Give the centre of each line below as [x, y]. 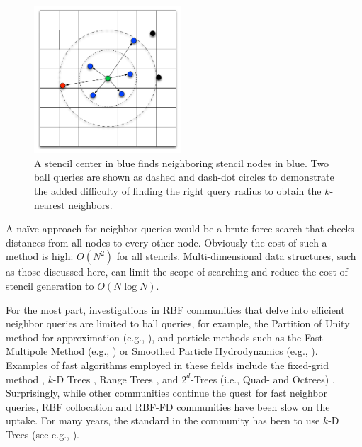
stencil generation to [50, 285]
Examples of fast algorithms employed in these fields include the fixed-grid [168, 364]
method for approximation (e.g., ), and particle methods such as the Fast [164, 337]
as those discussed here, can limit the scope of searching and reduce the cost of [177, 272]
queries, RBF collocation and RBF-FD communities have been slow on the [168, 406]
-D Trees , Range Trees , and [115, 379]
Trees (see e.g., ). [43, 434]
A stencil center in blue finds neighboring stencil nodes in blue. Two [182, 163]
